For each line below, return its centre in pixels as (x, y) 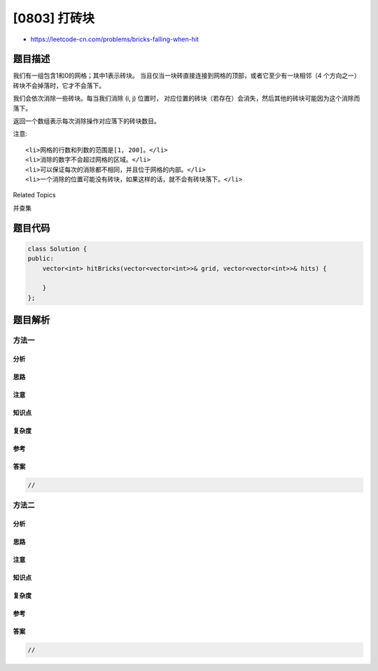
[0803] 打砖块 (54, 18)
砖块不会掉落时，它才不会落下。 (59, 85)
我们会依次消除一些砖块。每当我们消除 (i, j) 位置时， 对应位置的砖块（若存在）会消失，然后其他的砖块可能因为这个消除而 (187, 99)
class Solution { (57, 249)
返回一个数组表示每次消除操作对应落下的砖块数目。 (86, 121)
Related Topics (34, 195)
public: (41, 259)
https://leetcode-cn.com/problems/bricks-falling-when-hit (115, 39)
